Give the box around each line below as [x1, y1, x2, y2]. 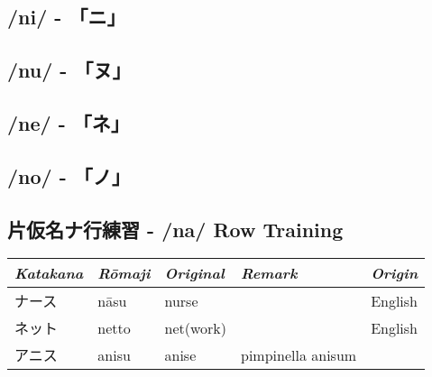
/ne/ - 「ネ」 [7, 108, 130, 136]
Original [164, 262, 225, 284]
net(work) [164, 317, 226, 338]
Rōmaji [97, 262, 151, 284]
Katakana [14, 262, 84, 284]
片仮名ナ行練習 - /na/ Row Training [7, 215, 344, 243]
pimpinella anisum [241, 344, 357, 365]
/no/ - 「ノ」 [7, 161, 131, 189]
